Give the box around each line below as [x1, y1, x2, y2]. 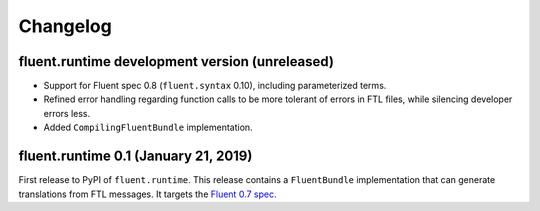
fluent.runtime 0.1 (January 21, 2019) [18, 148, 253, 165]
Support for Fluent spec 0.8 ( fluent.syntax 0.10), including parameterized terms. [43, 80, 387, 92]
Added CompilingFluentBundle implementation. [43, 121, 254, 134]
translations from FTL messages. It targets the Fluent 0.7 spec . [18, 188, 277, 200]
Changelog [18, 15, 112, 37]
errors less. [43, 107, 91, 119]
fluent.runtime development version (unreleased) [18, 53, 335, 70]
